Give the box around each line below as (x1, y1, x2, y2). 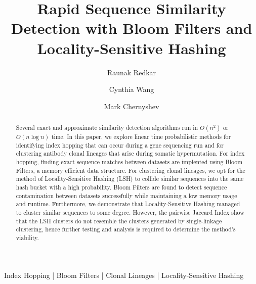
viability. (16, 233, 39, 242)
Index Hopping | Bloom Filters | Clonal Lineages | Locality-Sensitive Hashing (4, 269, 244, 280)
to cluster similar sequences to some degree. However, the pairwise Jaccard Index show (16, 208, 244, 217)
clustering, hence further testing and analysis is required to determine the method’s (16, 225, 236, 233)
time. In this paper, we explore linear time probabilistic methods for (51, 132, 231, 141)
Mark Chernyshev (104, 101, 159, 111)
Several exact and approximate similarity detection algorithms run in (16, 123, 198, 132)
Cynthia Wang (109, 84, 154, 94)
